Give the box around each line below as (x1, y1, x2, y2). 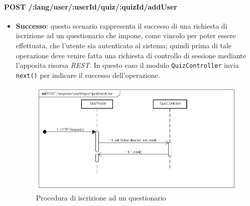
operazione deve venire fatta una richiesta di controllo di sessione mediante (16, 50, 246, 60)
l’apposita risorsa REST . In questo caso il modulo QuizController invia (16, 60, 239, 70)
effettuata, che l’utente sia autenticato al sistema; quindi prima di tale (16, 40, 231, 50)
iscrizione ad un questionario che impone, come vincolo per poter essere (16, 30, 236, 41)
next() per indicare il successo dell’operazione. (16, 69, 160, 80)
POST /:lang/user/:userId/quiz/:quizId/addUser (4, 1, 177, 12)
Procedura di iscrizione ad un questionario (36, 192, 166, 202)
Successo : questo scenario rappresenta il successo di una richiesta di (16, 20, 227, 31)
